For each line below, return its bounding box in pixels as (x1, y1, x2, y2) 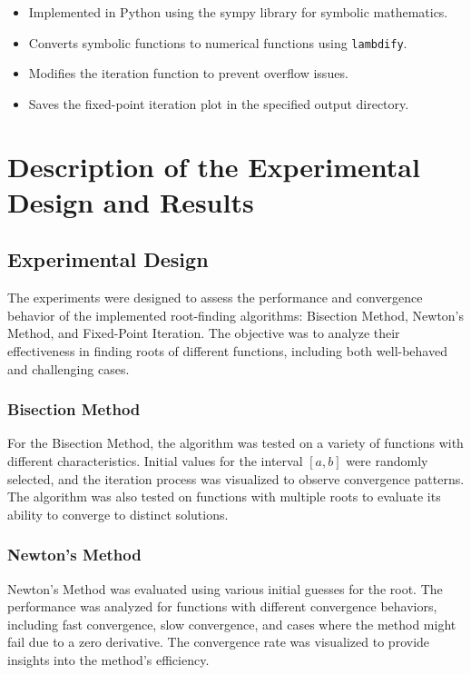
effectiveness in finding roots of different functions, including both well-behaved (7, 341, 447, 360)
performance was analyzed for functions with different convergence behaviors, (7, 597, 437, 616)
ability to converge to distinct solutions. (7, 504, 229, 523)
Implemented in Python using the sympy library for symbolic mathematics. (28, 3, 448, 21)
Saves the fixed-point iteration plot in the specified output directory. (28, 94, 409, 113)
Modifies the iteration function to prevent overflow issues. (28, 64, 348, 83)
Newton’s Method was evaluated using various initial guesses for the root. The (7, 579, 443, 598)
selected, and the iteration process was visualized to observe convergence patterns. (7, 469, 465, 488)
